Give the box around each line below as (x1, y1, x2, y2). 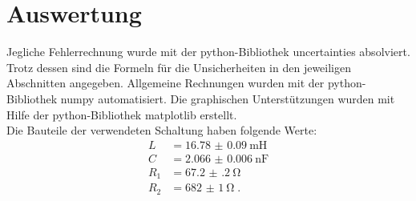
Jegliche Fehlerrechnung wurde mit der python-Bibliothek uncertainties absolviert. (6, 43, 410, 60)
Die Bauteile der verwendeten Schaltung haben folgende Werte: (6, 122, 317, 139)
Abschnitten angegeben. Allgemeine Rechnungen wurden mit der (6, 74, 325, 91)
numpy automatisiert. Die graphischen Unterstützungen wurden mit (60, 90, 395, 107)
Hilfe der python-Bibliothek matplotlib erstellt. (6, 106, 237, 123)
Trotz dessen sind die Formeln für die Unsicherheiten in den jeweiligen (6, 58, 351, 75)
